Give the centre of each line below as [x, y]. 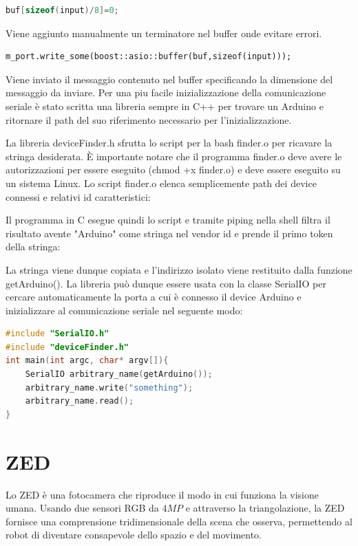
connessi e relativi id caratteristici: [78, 196]
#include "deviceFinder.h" [67, 347]
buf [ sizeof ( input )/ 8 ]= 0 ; [62, 10]
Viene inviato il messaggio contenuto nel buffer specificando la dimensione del [169, 79]
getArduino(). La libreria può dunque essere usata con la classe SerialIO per [166, 283]
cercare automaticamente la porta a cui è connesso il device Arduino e [154, 297]
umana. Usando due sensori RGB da [82, 508]
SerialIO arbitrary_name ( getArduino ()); [119, 374]
